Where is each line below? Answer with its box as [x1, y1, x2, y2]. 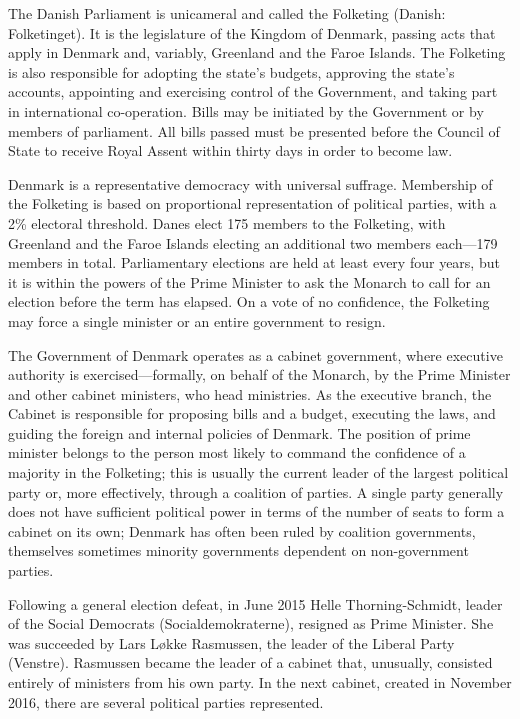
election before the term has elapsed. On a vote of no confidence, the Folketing [8, 291, 490, 312]
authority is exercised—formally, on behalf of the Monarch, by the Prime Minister [8, 364, 511, 385]
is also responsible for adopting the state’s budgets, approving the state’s [8, 61, 455, 82]
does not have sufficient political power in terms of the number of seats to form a [8, 501, 505, 522]
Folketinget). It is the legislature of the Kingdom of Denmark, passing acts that [8, 22, 496, 43]
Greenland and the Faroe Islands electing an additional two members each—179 [8, 232, 498, 253]
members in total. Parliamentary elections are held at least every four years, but [8, 252, 500, 273]
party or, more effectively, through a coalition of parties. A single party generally [8, 481, 504, 502]
